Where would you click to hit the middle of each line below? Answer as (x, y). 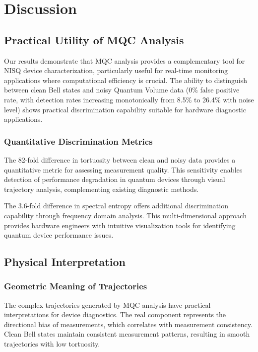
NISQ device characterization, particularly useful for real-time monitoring (116, 70)
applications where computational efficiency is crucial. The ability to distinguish (126, 80)
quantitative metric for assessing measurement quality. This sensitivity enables (123, 169)
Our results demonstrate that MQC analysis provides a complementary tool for (125, 60)
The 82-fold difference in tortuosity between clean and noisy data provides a (120, 159)
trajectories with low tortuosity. (52, 344)
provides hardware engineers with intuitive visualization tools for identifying (120, 225)
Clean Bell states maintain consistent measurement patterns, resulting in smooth (127, 334)
